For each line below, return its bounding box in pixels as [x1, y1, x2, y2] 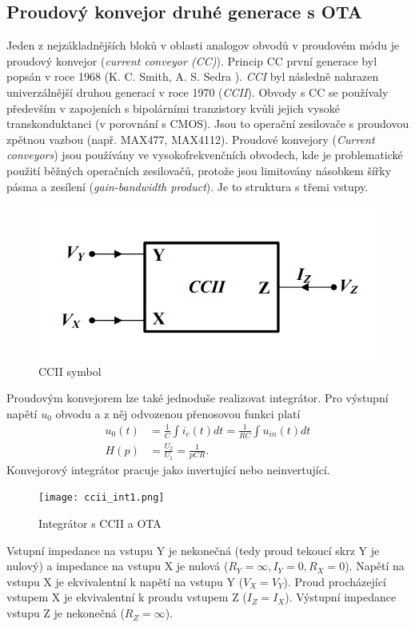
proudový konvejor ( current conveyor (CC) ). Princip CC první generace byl [6, 52, 377, 69]
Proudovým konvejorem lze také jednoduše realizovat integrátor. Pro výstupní [6, 389, 389, 406]
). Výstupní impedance [285, 589, 397, 605]
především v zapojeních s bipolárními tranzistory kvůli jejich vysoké [6, 99, 341, 116]
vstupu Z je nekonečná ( [6, 605, 125, 621]
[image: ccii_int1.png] [38, 492, 165, 504]
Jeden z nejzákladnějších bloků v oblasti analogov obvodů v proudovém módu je [6, 37, 400, 54]
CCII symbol [38, 362, 102, 379]
